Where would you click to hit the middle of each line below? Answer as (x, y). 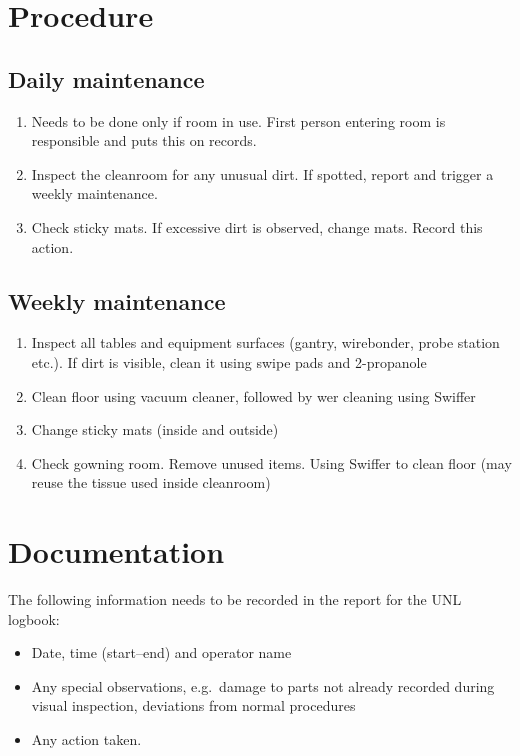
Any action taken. (86, 739)
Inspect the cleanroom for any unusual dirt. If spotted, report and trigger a (262, 173)
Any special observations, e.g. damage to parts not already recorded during (263, 685)
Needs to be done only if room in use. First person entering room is (238, 120)
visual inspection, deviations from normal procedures (193, 705)
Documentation (116, 551)
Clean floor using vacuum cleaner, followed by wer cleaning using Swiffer (253, 395)
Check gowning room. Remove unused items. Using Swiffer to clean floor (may (271, 462)
